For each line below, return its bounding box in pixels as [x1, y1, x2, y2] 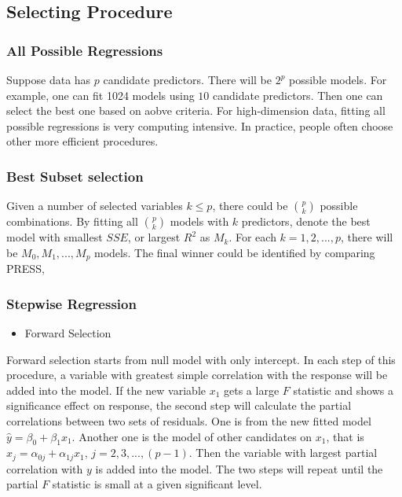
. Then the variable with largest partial [188, 444, 378, 461]
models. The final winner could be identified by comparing [94, 244, 375, 260]
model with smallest [6, 229, 103, 245]
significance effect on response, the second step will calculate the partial [6, 397, 352, 414]
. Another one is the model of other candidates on [71, 428, 312, 444]
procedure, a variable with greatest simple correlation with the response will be [6, 366, 388, 383]
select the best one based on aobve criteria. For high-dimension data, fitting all [6, 102, 386, 119]
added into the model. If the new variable [6, 381, 206, 398]
